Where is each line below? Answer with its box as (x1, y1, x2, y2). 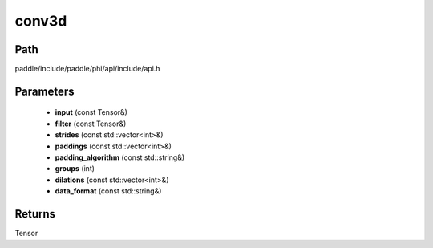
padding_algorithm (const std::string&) (55, 152, 185, 162)
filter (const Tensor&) (55, 119, 127, 128)
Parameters (14, 84, 75, 98)
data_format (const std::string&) (55, 186, 162, 196)
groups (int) (55, 164, 95, 173)
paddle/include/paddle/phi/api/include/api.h (14, 64, 160, 74)
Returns (14, 207, 56, 221)
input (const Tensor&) (55, 108, 128, 117)
